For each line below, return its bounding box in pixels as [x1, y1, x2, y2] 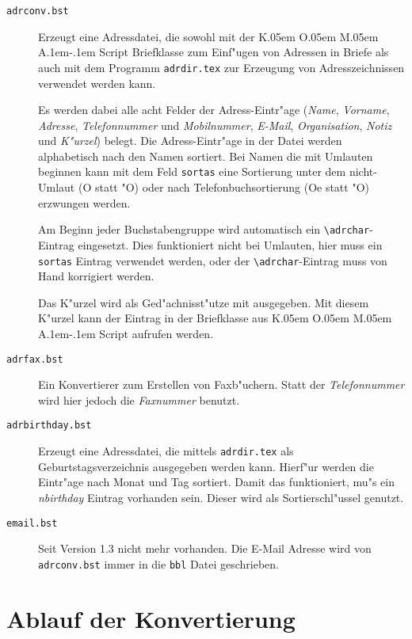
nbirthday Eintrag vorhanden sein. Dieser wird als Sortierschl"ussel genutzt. [38, 489, 404, 505]
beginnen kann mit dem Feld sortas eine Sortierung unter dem [38, 163, 346, 180]
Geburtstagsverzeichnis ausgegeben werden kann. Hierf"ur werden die [38, 458, 374, 474]
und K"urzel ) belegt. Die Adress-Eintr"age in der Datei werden [38, 132, 342, 149]
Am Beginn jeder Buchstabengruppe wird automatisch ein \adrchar [38, 221, 370, 238]
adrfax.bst [6, 353, 63, 365]
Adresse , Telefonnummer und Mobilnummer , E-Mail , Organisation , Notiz [38, 116, 392, 133]
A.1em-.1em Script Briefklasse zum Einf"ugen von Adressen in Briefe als [38, 44, 389, 60]
